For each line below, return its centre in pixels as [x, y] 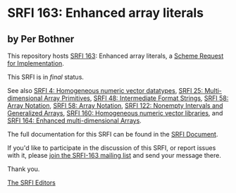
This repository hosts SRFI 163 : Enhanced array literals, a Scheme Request [116, 56]
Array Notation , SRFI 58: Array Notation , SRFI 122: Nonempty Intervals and [115, 106]
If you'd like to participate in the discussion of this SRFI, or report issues [112, 148]
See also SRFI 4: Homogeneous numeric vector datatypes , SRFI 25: [105, 91]
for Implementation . [36, 63]
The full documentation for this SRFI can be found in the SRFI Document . [113, 134]
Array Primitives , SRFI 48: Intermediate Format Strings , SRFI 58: [136, 98]
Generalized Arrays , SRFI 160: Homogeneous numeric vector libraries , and [115, 113]
